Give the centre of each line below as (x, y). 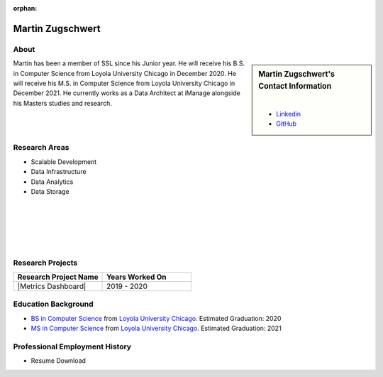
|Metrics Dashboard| (52, 286)
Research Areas (41, 148)
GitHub (287, 124)
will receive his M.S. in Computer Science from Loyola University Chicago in (124, 83)
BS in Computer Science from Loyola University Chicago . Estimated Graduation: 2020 (156, 318)
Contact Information (295, 87)
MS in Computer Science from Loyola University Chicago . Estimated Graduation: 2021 (156, 328)
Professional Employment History (72, 346)
